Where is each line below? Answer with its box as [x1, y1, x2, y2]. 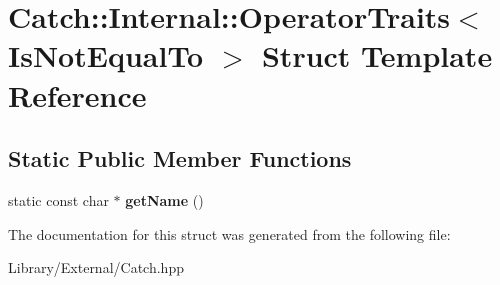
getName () [125, 189, 204, 210]
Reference [8, 74, 147, 115]
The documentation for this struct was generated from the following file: [8, 223, 451, 244]
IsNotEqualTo [8, 35, 204, 76]
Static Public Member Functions [8, 143, 352, 174]
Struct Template [261, 35, 493, 76]
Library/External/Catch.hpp [8, 257, 184, 278]
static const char [8, 189, 109, 210]
